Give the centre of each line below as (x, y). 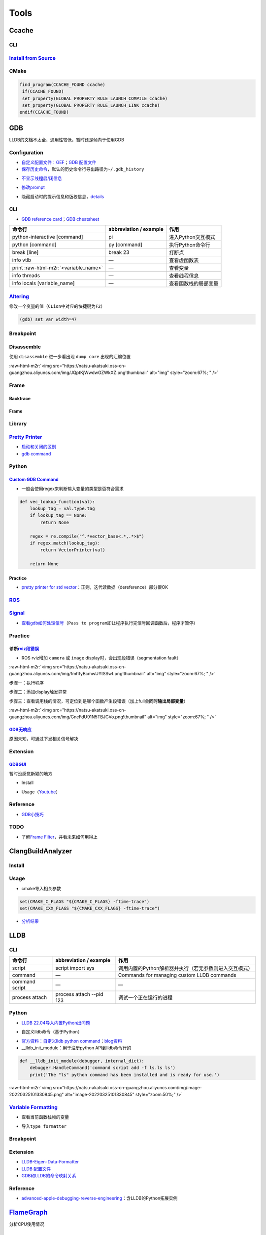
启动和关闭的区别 (39, 447)
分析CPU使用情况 (27, 1224)
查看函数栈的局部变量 (194, 284)
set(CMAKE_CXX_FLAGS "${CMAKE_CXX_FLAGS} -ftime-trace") (90, 908)
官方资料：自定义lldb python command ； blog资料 (72, 1041)
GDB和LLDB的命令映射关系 (49, 1176)
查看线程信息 (184, 276)
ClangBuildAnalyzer (41, 851)
